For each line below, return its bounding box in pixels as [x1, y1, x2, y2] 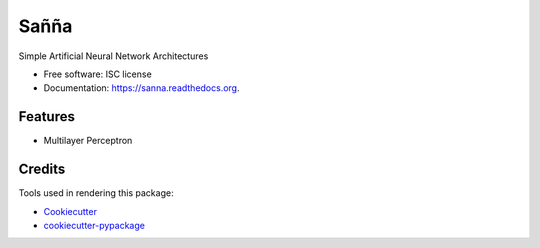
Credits [18, 161, 66, 178]
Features [18, 108, 75, 125]
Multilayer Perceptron [43, 135, 133, 147]
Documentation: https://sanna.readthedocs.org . [43, 82, 240, 94]
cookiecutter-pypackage [43, 219, 145, 231]
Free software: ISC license [43, 68, 152, 80]
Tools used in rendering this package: [18, 187, 174, 199]
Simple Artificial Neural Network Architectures [18, 50, 209, 62]
